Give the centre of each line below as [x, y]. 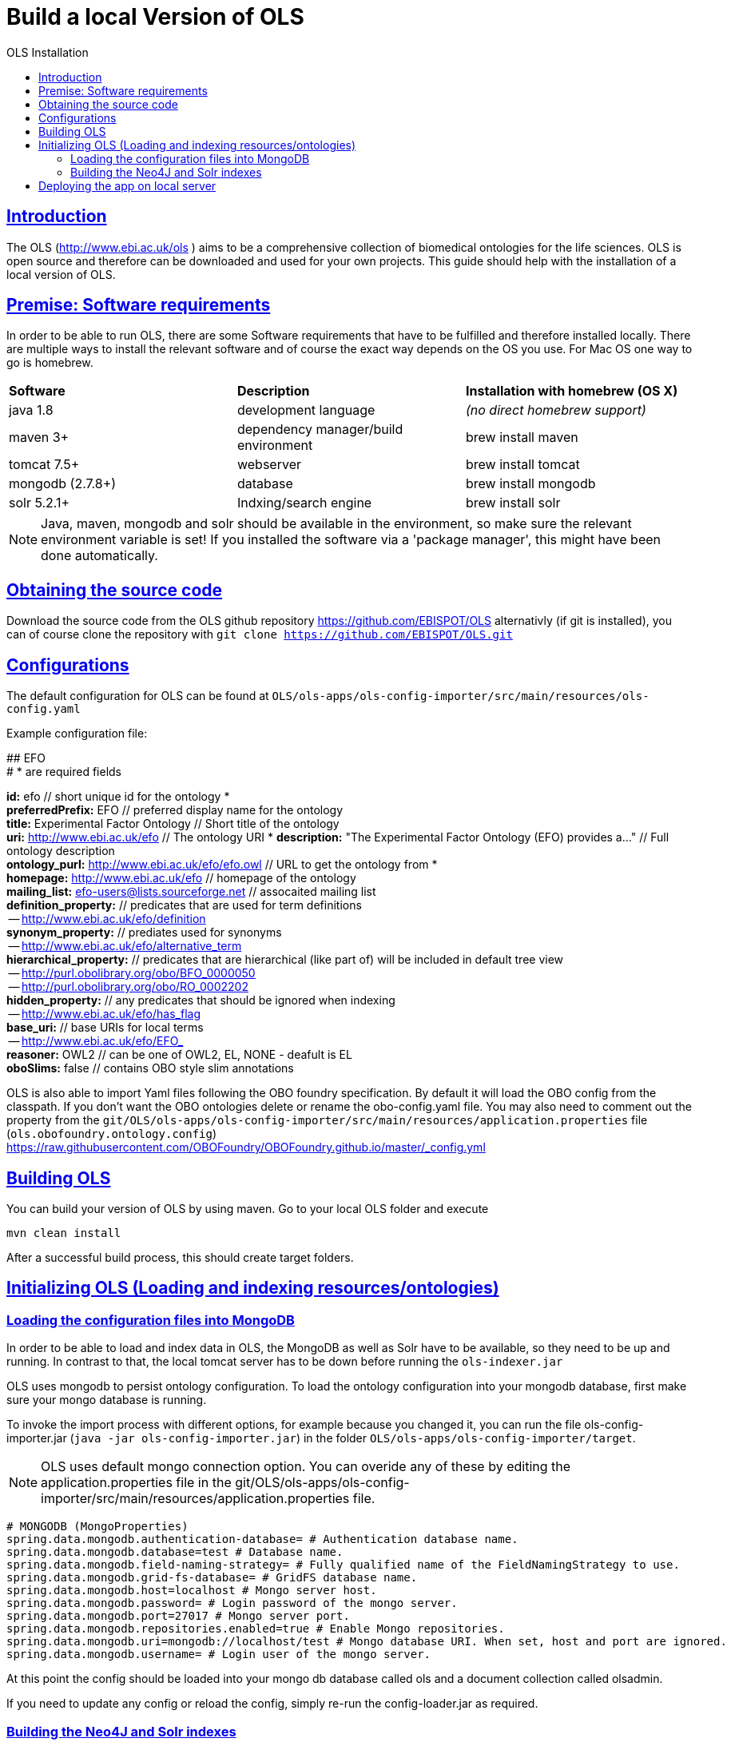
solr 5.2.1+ [40, 503]
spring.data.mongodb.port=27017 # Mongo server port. [178, 1616]
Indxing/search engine [304, 503]
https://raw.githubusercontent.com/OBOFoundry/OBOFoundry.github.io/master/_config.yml [246, 1147]
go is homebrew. [50, 363]
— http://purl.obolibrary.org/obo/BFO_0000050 [132, 973]
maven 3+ [39, 437]
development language [306, 410]
